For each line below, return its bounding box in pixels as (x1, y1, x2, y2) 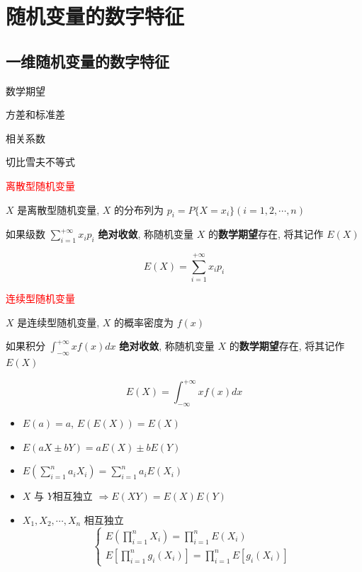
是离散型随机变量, (17, 202, 100, 217)
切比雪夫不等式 (6, 154, 75, 169)
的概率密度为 (114, 314, 174, 329)
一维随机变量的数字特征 (6, 50, 169, 71)
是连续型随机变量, (17, 314, 100, 329)
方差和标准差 (6, 107, 65, 122)
